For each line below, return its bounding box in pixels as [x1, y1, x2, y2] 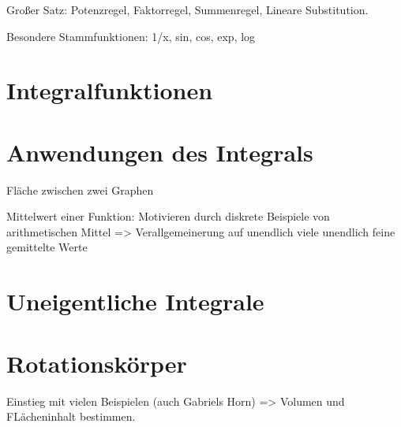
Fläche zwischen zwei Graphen [6, 181, 154, 198]
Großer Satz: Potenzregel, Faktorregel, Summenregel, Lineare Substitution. [6, 2, 369, 17]
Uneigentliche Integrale [6, 285, 264, 317]
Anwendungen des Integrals [6, 136, 313, 168]
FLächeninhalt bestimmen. [6, 408, 136, 425]
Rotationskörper [6, 347, 187, 379]
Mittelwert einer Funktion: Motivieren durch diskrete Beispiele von [6, 208, 330, 225]
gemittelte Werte [6, 239, 88, 255]
